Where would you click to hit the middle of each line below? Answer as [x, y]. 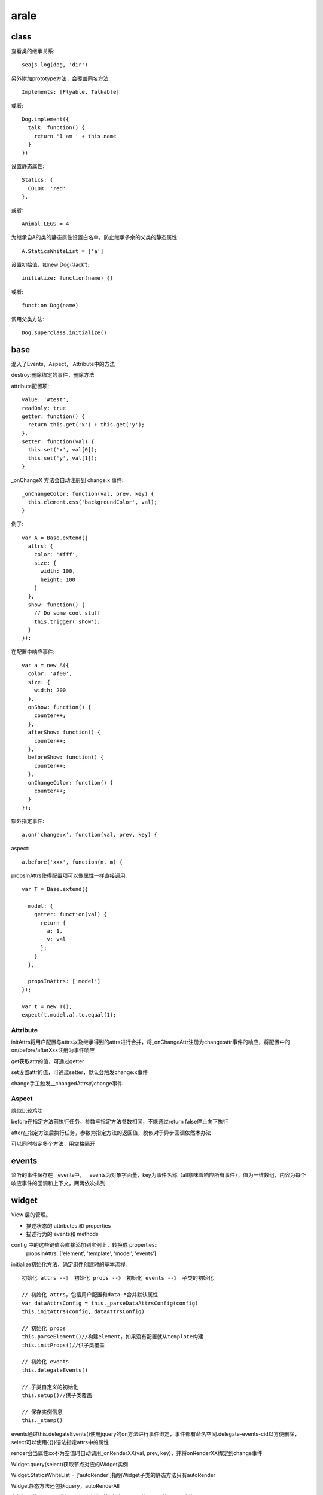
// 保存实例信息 [42, 1412]
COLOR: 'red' [47, 188]
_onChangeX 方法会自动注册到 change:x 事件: [67, 480]
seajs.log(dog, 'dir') [55, 65]
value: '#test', [45, 400]
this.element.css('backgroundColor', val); [93, 502]
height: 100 [58, 579]
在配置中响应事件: [33, 651]
